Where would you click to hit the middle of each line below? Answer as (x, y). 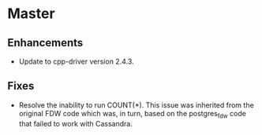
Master (32, 14)
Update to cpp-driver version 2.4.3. (77, 61)
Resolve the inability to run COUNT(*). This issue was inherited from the (136, 105)
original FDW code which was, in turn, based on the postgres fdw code (132, 114)
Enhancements (45, 43)
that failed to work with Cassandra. (76, 123)
